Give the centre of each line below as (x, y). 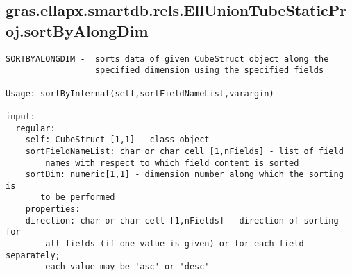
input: (20, 116)
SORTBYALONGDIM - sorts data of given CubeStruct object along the (167, 59)
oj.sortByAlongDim (77, 30)
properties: (53, 209)
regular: (35, 128)
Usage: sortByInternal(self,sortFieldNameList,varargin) (140, 93)
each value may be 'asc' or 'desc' (127, 267)
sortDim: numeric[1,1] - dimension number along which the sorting (184, 175)
